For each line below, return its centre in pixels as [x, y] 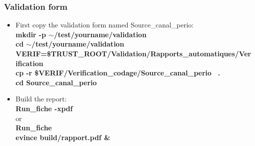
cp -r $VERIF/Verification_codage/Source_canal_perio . [118, 73]
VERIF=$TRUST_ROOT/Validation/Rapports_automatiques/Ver [133, 53]
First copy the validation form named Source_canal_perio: [104, 25]
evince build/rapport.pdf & [63, 137]
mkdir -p [31, 34]
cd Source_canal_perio [56, 82]
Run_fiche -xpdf [44, 108]
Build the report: [41, 99]
